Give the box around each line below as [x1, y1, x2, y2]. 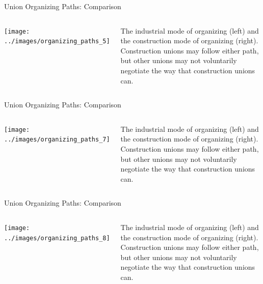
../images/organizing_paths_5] [4, 38, 110, 45]
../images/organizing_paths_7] [4, 136, 110, 144]
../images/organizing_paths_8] [4, 234, 110, 242]
